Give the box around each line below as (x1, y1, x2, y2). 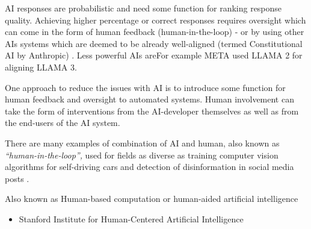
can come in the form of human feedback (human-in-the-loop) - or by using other (5, 25, 304, 38)
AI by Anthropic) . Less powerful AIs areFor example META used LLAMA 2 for (5, 49, 303, 61)
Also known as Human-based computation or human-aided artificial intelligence (5, 192, 298, 205)
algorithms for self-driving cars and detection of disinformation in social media (5, 160, 294, 173)
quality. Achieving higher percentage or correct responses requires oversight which (5, 13, 306, 26)
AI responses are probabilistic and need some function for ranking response (5, 2, 282, 14)
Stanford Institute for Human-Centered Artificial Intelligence (19, 212, 244, 225)
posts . (5, 172, 29, 184)
